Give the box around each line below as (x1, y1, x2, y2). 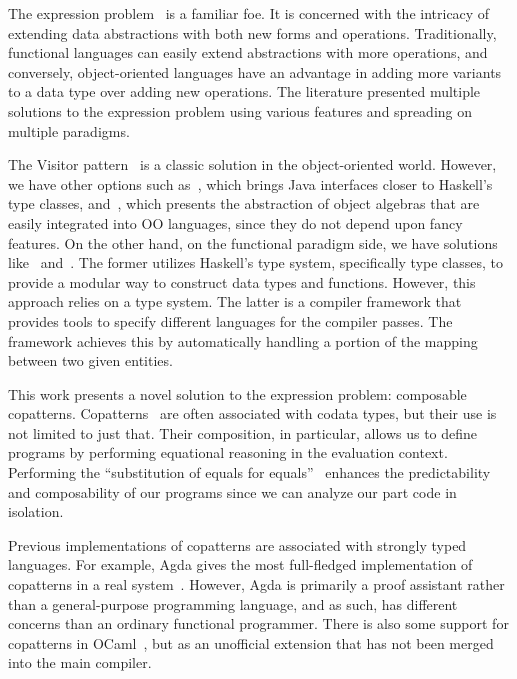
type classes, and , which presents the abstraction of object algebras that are (8, 193, 480, 214)
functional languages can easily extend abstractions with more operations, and (8, 42, 488, 63)
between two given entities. (8, 350, 173, 371)
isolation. (8, 501, 64, 522)
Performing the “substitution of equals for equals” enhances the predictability (8, 462, 491, 483)
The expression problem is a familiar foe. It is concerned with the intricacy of (8, 3, 490, 23)
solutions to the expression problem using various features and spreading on (8, 100, 473, 121)
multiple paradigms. (8, 120, 130, 141)
